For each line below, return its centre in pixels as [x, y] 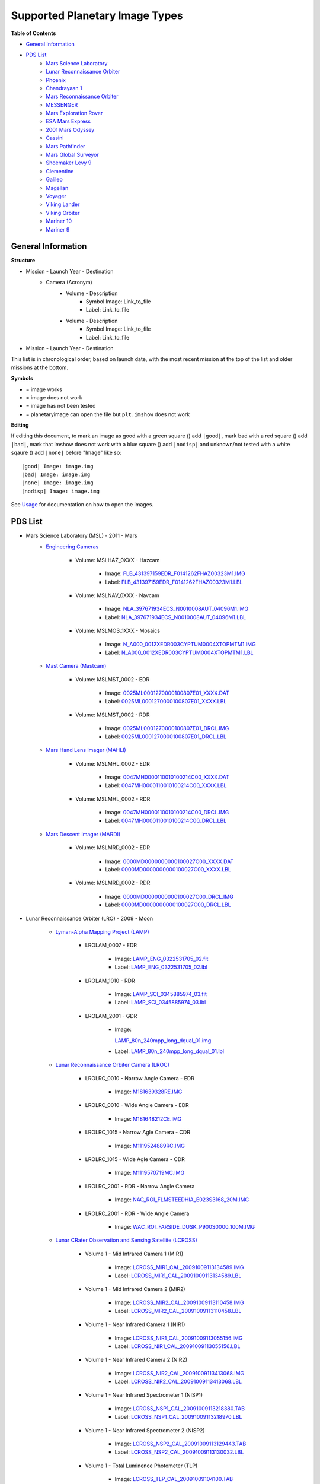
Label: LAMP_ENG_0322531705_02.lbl [161, 967]
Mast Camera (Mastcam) [76, 666]
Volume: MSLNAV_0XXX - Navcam [117, 595]
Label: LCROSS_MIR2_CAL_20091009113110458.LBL [178, 1311]
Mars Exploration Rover [74, 113]
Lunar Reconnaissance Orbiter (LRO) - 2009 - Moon [89, 918]
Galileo [55, 180]
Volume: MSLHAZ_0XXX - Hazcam [118, 560]
